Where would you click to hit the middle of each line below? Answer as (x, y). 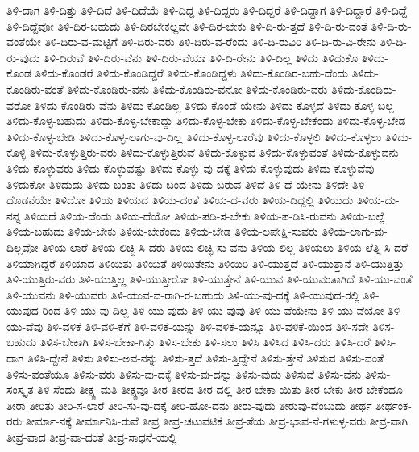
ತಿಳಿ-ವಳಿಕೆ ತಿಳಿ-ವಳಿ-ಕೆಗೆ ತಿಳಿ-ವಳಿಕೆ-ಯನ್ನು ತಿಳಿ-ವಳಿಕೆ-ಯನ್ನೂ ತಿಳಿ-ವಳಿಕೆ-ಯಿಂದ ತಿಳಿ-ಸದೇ (207, 326)
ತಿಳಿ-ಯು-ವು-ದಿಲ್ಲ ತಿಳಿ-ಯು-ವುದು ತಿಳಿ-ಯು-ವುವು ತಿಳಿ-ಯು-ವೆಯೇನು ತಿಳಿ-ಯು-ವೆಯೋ (224, 310)
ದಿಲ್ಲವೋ (23, 247)
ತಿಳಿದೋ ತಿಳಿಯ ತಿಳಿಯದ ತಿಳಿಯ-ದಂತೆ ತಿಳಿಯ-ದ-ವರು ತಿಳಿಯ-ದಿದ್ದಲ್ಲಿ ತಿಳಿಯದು (204, 200)
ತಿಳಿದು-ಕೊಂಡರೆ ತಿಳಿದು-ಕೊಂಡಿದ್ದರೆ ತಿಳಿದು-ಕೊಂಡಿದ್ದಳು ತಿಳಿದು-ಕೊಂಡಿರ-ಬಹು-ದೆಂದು (192, 73)
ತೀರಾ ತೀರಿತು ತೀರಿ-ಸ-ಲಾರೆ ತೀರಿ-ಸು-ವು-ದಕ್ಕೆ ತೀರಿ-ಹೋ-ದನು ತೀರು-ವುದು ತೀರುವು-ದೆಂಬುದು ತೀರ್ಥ (189, 405)
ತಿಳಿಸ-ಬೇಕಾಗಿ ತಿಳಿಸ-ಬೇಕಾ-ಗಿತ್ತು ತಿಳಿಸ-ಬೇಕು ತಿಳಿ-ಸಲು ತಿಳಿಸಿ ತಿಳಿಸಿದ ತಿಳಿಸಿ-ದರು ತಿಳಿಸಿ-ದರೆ (205, 342)
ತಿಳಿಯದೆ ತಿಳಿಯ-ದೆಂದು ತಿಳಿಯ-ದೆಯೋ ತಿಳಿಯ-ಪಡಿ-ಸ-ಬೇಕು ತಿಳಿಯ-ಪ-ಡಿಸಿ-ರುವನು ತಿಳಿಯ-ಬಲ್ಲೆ (205, 215)
